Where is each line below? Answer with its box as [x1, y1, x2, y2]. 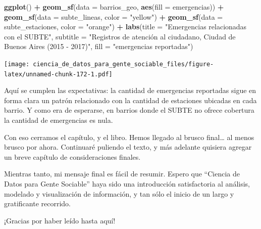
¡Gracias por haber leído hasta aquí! [4, 215, 116, 225]
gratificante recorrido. [4, 198, 71, 209]
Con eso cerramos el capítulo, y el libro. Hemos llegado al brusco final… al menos [4, 131, 254, 142]
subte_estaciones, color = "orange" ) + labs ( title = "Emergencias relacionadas [4, 21, 247, 32]
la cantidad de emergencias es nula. [4, 115, 113, 125]
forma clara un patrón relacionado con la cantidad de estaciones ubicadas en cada [4, 95, 257, 105]
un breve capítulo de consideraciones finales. [4, 151, 141, 162]
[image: [4, 60, 30, 68]
